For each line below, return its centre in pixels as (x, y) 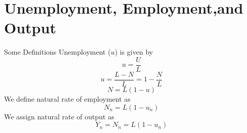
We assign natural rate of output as (59, 116)
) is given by (134, 52)
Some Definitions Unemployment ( (57, 52)
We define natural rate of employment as (67, 99)
